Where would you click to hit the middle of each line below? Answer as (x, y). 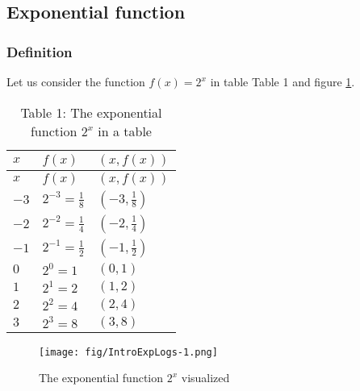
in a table (125, 131)
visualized (205, 378)
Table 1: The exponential (91, 112)
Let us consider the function (76, 81)
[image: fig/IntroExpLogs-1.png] (128, 352)
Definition (40, 51)
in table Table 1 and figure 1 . (283, 81)
